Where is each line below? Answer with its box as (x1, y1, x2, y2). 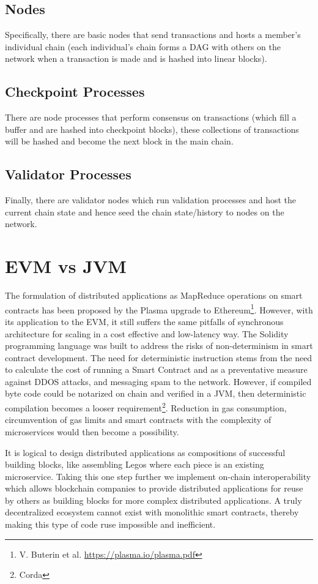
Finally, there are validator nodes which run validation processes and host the (5, 193, 297, 206)
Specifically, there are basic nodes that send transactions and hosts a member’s (5, 28, 301, 41)
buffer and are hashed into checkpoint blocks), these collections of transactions (5, 122, 299, 135)
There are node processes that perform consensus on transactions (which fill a (5, 111, 297, 124)
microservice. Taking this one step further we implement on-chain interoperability (5, 470, 311, 482)
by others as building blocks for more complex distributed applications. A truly (5, 493, 302, 506)
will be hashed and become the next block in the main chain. (5, 135, 234, 148)
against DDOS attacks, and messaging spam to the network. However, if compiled (5, 375, 312, 387)
